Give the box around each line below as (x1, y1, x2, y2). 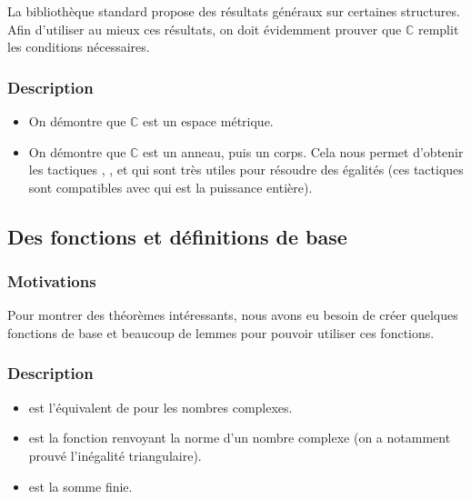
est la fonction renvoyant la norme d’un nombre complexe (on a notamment (28, 428, 451, 447)
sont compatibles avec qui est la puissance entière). (28, 177, 313, 196)
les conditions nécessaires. (7, 37, 150, 56)
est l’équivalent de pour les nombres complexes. (28, 397, 293, 416)
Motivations (7, 270, 96, 293)
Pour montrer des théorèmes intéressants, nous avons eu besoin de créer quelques (7, 305, 458, 324)
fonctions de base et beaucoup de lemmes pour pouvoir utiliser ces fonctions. (7, 323, 435, 342)
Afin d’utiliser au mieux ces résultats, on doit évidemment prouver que (7, 19, 402, 38)
